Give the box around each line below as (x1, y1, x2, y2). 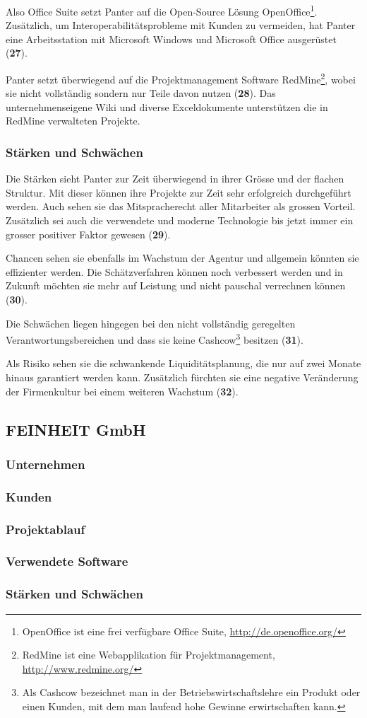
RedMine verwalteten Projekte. (6, 113, 140, 128)
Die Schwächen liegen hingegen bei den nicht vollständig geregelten (6, 315, 296, 330)
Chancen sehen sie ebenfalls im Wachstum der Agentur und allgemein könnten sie (6, 250, 359, 265)
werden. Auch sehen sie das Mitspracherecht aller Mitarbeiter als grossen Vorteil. (6, 199, 356, 214)
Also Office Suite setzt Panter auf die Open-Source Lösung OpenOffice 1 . (6, 2, 318, 18)
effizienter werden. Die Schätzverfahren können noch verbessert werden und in (6, 264, 343, 279)
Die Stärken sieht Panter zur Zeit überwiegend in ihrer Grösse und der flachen (6, 171, 344, 186)
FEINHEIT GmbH (6, 418, 146, 440)
